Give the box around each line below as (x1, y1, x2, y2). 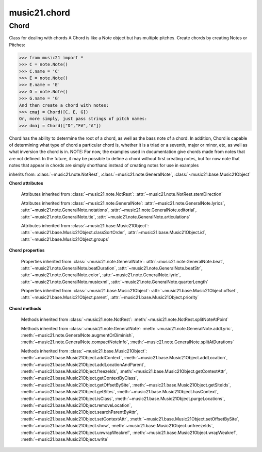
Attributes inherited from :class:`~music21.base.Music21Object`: (21, 222, 149, 228)
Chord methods (9, 305, 42, 311)
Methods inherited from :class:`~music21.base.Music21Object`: (21, 348, 147, 354)
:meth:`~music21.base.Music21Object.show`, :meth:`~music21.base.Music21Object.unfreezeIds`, (21, 423, 214, 429)
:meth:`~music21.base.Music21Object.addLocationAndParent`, (21, 362, 146, 368)
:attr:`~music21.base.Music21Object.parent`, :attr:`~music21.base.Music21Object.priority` (21, 294, 199, 301)
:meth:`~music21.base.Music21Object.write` (21, 436, 109, 442)
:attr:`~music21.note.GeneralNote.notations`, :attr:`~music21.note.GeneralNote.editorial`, (21, 207, 197, 213)
